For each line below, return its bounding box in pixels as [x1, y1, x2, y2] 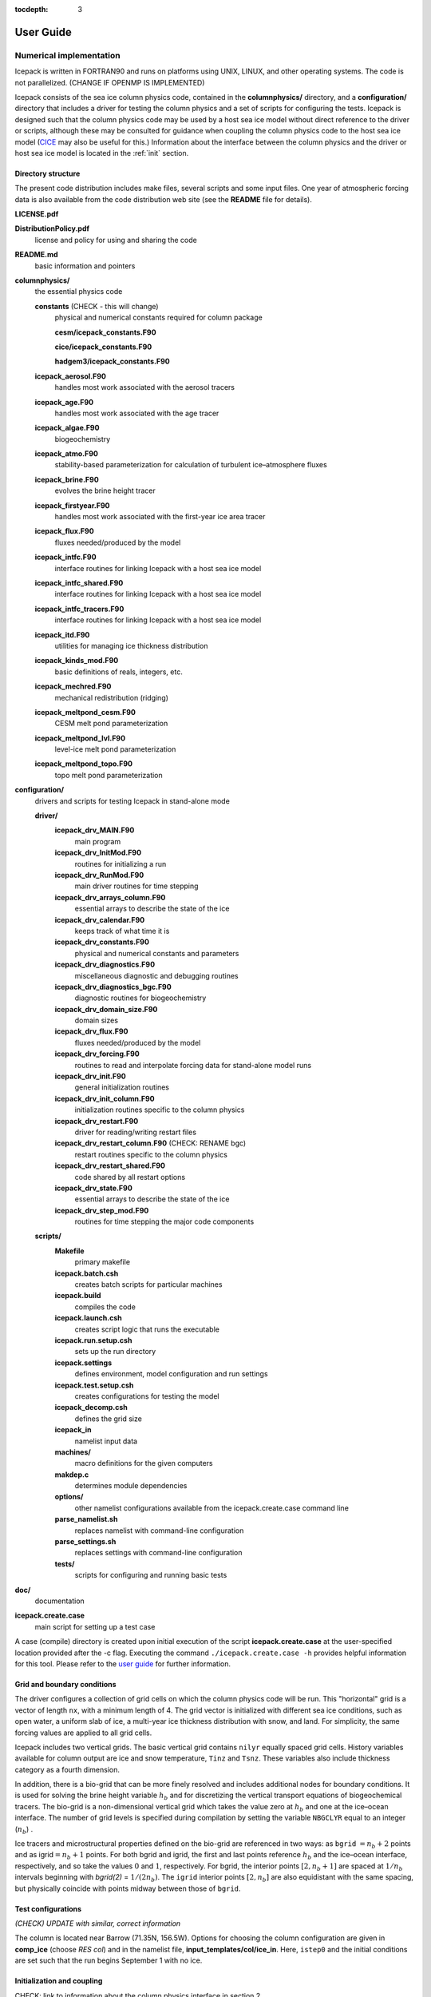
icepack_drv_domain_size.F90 [54, 1004, 158, 1014]
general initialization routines [74, 1082, 169, 1092]
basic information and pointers [34, 260, 136, 271]
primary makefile [74, 1257, 131, 1267]
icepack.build [54, 1291, 101, 1300]
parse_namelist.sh [54, 1515, 118, 1524]
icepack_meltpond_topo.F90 [34, 759, 133, 768]
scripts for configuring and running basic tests [74, 1570, 227, 1580]
